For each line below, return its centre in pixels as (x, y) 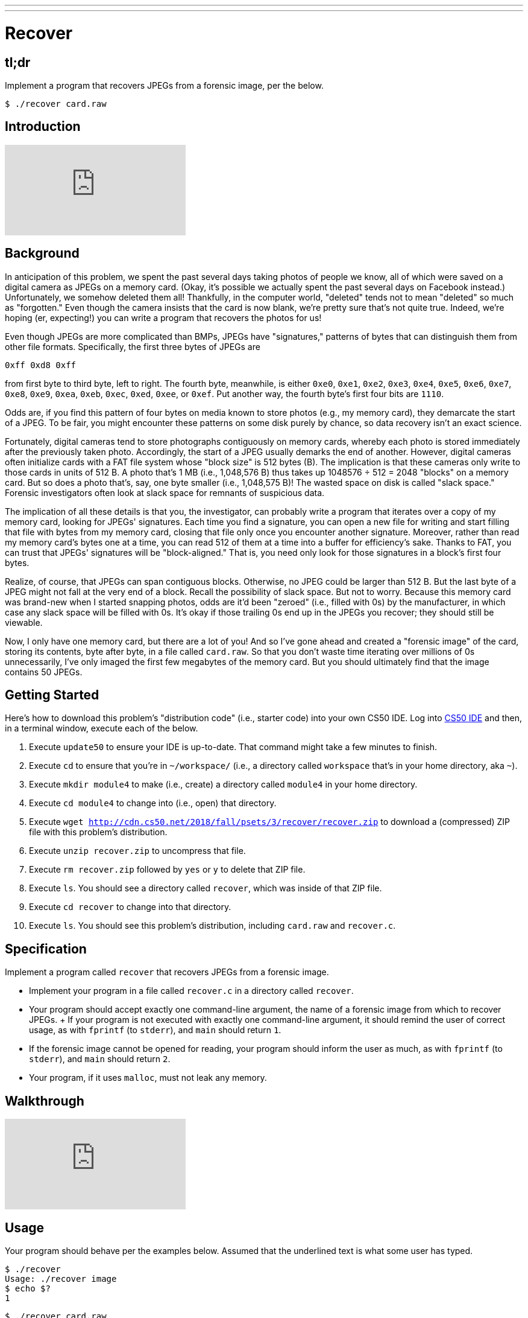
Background (42, 253)
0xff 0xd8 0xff (41, 365)
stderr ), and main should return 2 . (100, 1059)
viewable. (24, 622)
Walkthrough (45, 1101)
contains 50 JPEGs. (44, 672)
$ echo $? (28, 1288)
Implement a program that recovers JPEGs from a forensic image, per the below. (164, 85)
